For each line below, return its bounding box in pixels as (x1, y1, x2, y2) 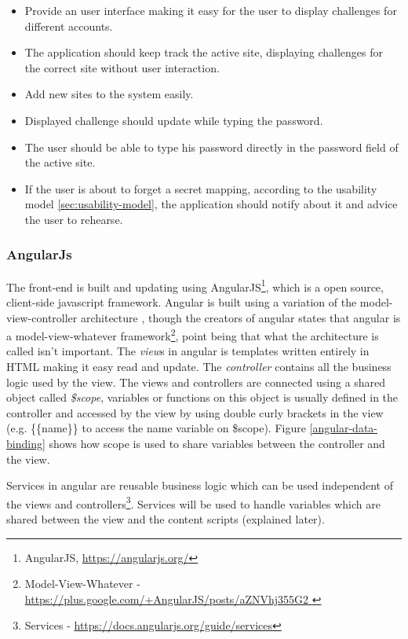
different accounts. (24, 17, 113, 34)
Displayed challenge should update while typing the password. (24, 112, 323, 128)
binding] (6, 435, 46, 451)
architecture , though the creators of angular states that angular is (80, 309, 401, 325)
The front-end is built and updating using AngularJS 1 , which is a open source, (6, 276, 384, 295)
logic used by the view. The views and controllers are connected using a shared (6, 373, 386, 390)
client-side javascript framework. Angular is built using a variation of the (6, 294, 357, 310)
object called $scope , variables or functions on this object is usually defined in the (6, 389, 399, 406)
